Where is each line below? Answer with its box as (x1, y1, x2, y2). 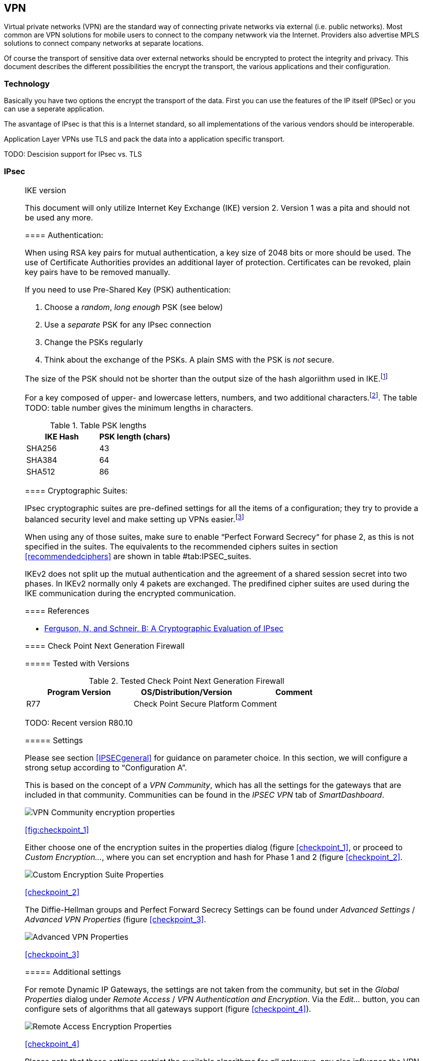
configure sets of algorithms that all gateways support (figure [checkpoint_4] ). (25, 1004, 312, 1014)
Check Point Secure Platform (133, 698, 239, 709)
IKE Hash (45, 431, 79, 441)
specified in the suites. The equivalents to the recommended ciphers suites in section (25, 541, 338, 551)
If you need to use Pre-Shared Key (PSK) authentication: (25, 284, 231, 294)
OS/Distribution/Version (141, 687, 232, 697)
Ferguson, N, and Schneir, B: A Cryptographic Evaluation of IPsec (44, 623, 284, 633)
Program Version (47, 687, 111, 697)
